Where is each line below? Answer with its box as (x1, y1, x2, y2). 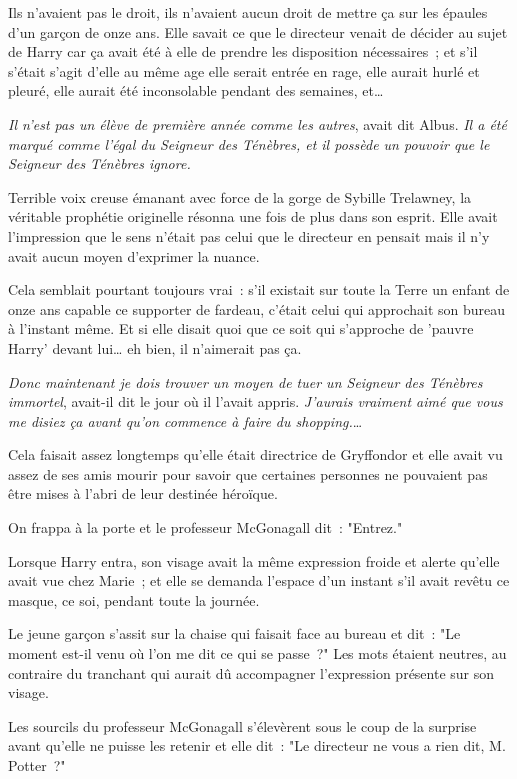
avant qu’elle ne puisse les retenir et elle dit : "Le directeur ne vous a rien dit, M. (8, 735, 506, 756)
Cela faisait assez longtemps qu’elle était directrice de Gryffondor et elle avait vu (8, 444, 503, 465)
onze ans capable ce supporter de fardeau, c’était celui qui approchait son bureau (8, 298, 506, 319)
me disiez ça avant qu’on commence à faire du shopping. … (8, 410, 363, 431)
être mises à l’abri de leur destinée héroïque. (8, 483, 278, 504)
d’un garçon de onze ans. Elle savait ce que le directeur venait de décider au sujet (8, 21, 508, 42)
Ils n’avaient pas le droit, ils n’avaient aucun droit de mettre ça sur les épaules (8, 2, 488, 22)
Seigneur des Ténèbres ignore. (8, 153, 191, 174)
